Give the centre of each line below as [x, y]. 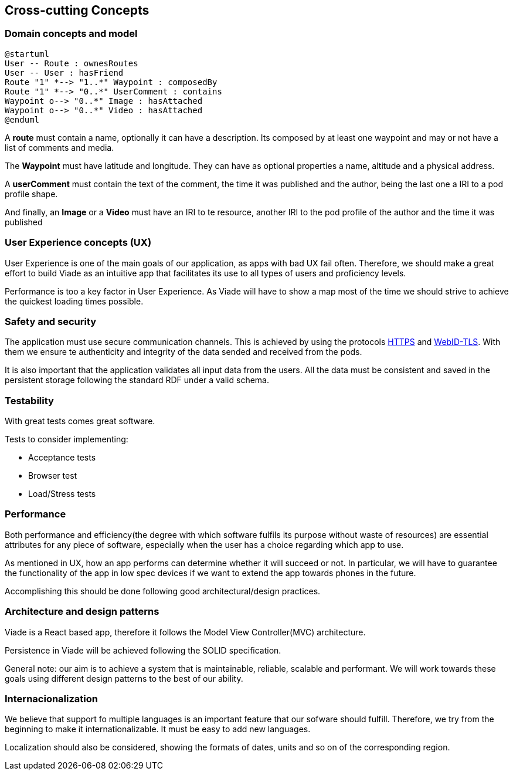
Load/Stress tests [62, 494]
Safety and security [51, 321]
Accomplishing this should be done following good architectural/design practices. [163, 591]
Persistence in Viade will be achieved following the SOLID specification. [143, 650]
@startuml [27, 54]
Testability [29, 400]
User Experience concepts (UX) [78, 243]
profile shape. [31, 194]
